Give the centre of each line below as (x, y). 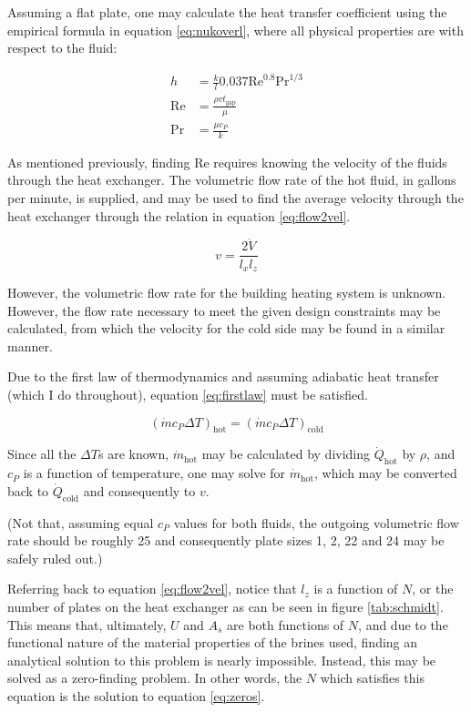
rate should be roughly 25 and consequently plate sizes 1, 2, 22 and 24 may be (226, 540)
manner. (30, 346)
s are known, (133, 454)
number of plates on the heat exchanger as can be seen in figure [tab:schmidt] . (225, 606)
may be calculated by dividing (286, 454)
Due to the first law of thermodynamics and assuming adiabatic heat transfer (223, 376)
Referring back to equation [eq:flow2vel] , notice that (152, 589)
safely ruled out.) (55, 558)
